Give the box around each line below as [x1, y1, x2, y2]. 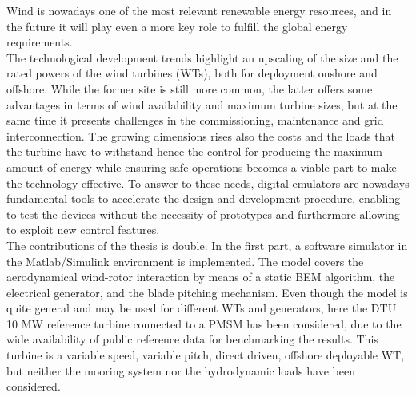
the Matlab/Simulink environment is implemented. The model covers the [6, 252, 364, 269]
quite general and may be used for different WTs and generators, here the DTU [6, 300, 397, 316]
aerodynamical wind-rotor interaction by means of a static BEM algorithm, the [6, 268, 395, 285]
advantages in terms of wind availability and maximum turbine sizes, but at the [6, 96, 398, 113]
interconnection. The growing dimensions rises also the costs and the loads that [6, 127, 396, 144]
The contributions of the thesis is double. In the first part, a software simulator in [6, 236, 408, 253]
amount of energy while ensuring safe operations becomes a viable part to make [6, 158, 397, 175]
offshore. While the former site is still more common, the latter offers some [6, 80, 373, 97]
